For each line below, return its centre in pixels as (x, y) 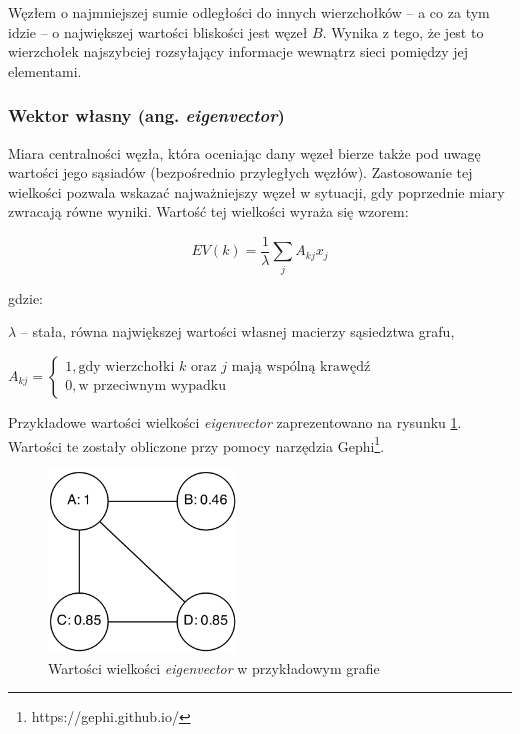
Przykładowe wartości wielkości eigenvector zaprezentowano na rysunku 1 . (235, 421)
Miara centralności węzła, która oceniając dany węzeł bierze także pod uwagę (244, 152)
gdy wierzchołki (126, 367)
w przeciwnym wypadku (152, 386)
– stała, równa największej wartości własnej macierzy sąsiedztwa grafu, (237, 331)
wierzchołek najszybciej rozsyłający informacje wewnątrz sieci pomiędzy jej (238, 51)
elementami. (45, 70)
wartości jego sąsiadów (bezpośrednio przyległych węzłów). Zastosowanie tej (240, 172)
